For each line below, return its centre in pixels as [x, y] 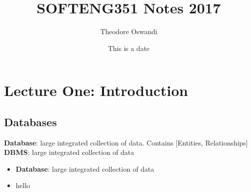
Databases [30, 121]
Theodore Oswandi [129, 31]
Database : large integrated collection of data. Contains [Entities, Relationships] [126, 142]
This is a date [129, 48]
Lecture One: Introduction [96, 90]
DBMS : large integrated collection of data [69, 152]
